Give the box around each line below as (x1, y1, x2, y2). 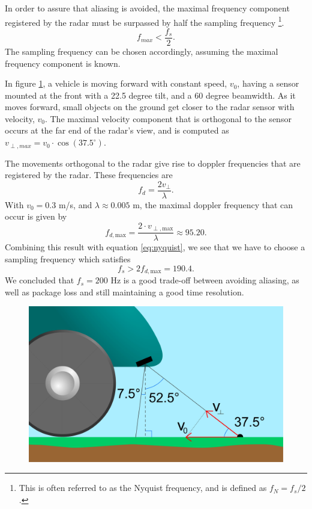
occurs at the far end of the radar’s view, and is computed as (5, 124, 229, 137)
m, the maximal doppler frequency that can (133, 198, 293, 211)
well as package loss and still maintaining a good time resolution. (5, 285, 244, 298)
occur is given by (5, 210, 67, 223)
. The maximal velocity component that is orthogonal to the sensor (44, 112, 292, 125)
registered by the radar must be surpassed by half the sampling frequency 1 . (5, 14, 284, 28)
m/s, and (58, 198, 92, 211)
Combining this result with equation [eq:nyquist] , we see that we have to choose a (5, 241, 305, 253)
